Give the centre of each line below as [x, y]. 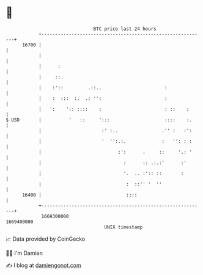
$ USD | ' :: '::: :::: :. [99, 120]
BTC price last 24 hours [125, 29]
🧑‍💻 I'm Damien [24, 253]
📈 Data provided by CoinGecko [46, 239]
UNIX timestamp [124, 227]
